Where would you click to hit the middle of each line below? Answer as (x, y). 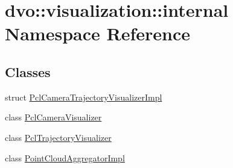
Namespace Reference (97, 33)
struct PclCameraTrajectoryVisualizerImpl (84, 97)
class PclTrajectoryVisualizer (58, 137)
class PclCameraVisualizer (53, 117)
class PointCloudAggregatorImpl (65, 157)
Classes (28, 71)
